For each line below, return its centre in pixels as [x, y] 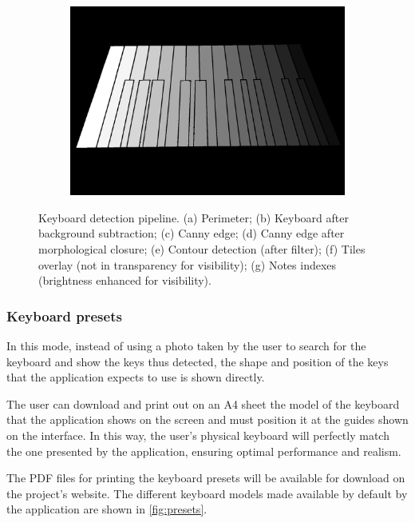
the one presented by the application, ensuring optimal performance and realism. [204, 451]
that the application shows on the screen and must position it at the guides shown [207, 419]
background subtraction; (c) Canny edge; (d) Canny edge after [192, 233]
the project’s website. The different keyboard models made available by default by [207, 493]
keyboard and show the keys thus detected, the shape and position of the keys [198, 361]
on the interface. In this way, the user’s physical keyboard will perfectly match [198, 435]
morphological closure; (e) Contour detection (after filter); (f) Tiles [202, 248]
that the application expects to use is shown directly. [136, 377]
